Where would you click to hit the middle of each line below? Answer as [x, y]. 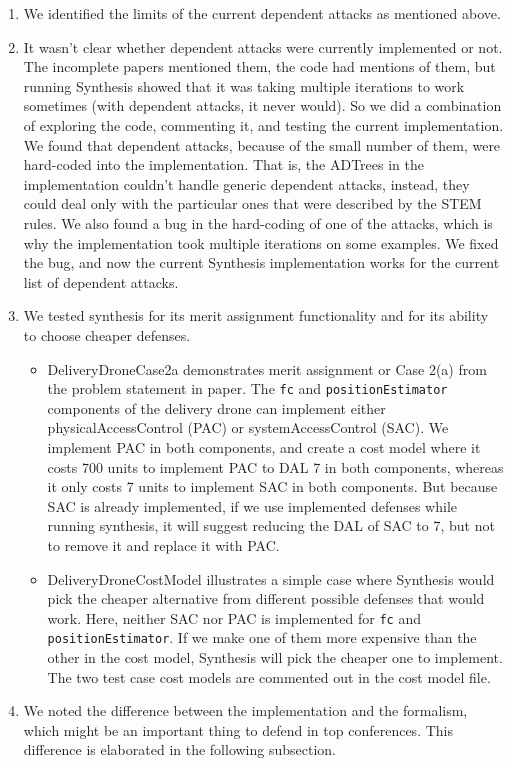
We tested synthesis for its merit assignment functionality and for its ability [256, 315]
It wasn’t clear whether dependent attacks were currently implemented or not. [263, 46]
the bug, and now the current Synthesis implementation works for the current [261, 262]
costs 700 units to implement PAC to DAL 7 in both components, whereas [275, 466]
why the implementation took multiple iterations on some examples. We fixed [261, 242]
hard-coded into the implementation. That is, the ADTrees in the [223, 164]
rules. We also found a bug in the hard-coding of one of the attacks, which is [258, 222]
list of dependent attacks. [101, 281]
